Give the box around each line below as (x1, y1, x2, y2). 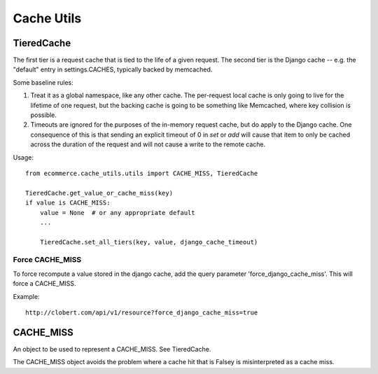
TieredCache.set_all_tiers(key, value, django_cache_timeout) (39, 238, 258, 246)
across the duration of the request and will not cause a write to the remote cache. (30, 140, 266, 148)
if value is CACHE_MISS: (25, 199, 111, 207)
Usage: (13, 153, 34, 161)
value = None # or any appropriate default (39, 209, 195, 216)
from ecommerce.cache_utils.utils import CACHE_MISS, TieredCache (25, 169, 258, 177)
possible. (30, 111, 57, 119)
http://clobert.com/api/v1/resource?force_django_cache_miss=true (25, 309, 258, 317)
